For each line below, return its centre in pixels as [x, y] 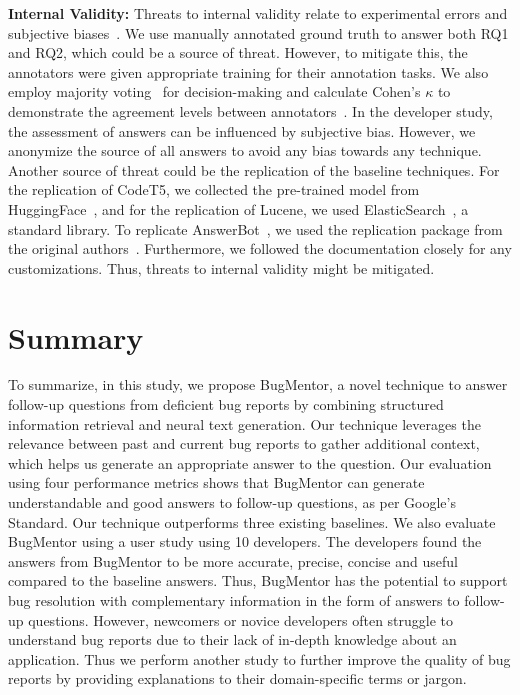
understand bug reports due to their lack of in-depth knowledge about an [232, 639]
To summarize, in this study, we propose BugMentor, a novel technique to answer [258, 384]
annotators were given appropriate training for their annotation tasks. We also [248, 71]
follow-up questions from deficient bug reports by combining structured [226, 404]
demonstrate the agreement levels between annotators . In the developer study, [250, 110]
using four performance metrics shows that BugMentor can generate [216, 482]
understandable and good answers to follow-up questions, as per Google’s [232, 502]
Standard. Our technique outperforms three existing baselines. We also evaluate [252, 521]
